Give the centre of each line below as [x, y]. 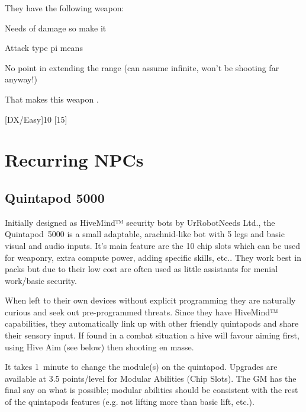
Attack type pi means [44, 48]
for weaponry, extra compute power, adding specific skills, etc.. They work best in [153, 257]
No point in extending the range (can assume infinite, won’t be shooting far [142, 67]
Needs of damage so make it [56, 28]
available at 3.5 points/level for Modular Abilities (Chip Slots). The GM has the [151, 378]
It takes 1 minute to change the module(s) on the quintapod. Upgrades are [141, 367]
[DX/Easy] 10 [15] [36, 119]
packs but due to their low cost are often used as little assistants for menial [141, 269]
